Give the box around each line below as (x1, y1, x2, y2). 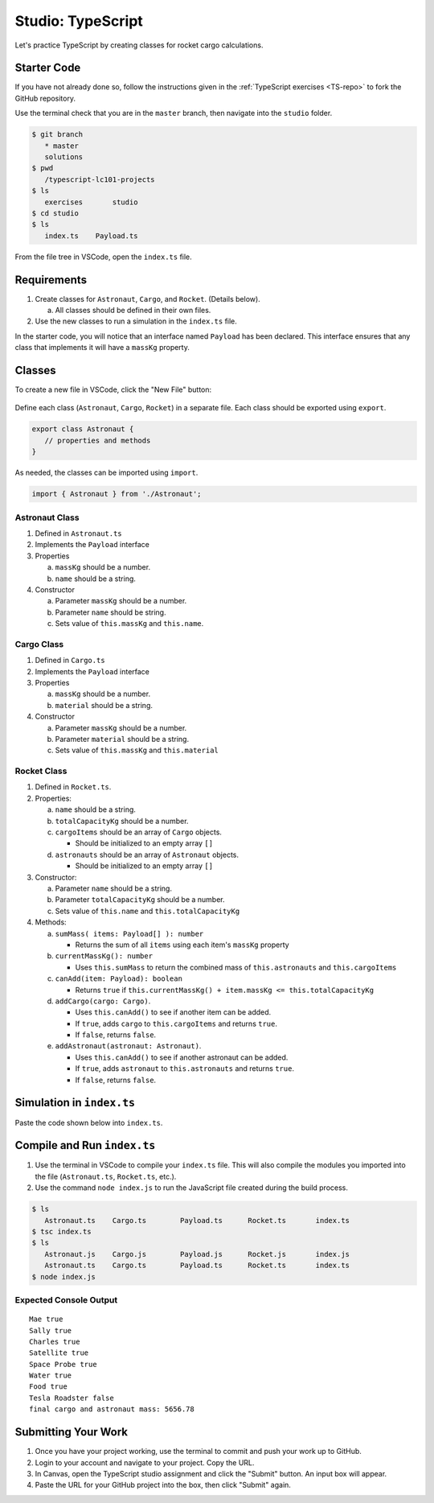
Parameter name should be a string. (55, 883, 173, 893)
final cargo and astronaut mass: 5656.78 (29, 1405, 194, 1414)
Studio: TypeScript (14, 12, 144, 30)
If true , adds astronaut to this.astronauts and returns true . (75, 1064, 295, 1073)
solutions (44, 153, 84, 161)
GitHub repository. (14, 93, 76, 103)
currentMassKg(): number (55, 952, 153, 961)
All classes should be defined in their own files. (55, 306, 211, 315)
